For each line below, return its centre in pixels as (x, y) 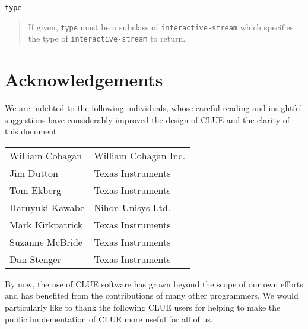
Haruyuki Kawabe (47, 207)
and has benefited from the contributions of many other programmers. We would (152, 295)
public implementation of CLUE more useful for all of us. (109, 319)
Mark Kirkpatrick (46, 224)
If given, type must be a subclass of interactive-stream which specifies (161, 26)
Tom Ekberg (35, 190)
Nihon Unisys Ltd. (132, 207)
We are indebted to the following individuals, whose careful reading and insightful (154, 108)
